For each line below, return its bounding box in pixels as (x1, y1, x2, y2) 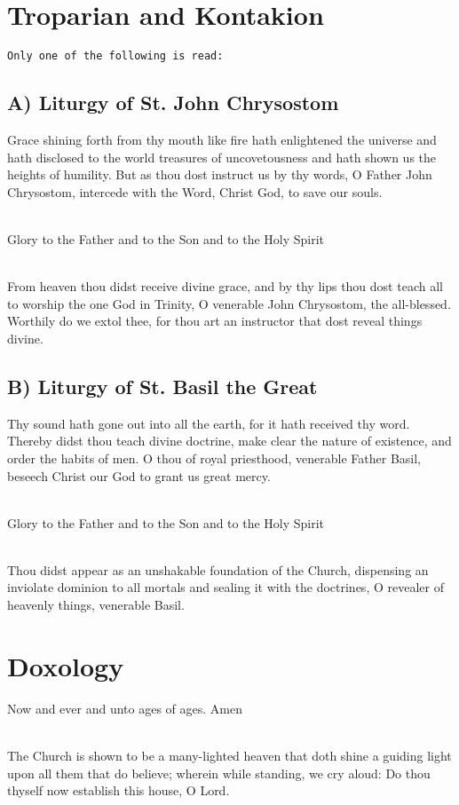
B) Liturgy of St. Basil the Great (7, 372, 318, 399)
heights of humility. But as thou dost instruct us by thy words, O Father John (7, 165, 432, 184)
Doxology (7, 647, 124, 683)
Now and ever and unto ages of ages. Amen (7, 698, 242, 717)
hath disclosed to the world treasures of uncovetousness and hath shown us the (7, 147, 437, 166)
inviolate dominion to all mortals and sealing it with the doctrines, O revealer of (7, 578, 444, 596)
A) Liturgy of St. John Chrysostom (7, 89, 339, 116)
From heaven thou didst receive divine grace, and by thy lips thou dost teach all (7, 277, 443, 296)
